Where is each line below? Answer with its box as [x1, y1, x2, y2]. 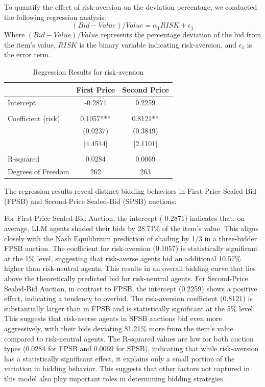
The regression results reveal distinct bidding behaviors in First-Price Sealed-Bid [4, 186, 257, 196]
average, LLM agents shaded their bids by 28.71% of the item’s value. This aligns [4, 223, 259, 233]
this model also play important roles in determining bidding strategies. [4, 373, 225, 383]
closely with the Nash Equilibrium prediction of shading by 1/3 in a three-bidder [4, 233, 257, 243]
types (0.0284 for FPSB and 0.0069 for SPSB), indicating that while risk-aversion [4, 343, 259, 354]
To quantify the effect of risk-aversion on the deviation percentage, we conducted [4, 2, 257, 12]
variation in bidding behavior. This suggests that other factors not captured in [4, 363, 250, 374]
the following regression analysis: [4, 11, 106, 22]
